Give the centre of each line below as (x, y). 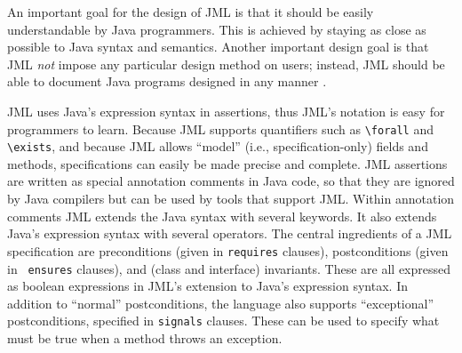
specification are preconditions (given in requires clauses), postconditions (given (228, 250)
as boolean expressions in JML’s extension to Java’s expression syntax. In (207, 286)
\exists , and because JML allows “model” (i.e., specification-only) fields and (218, 146)
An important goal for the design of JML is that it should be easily (191, 12)
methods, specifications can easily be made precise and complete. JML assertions (227, 163)
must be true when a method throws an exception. (145, 338)
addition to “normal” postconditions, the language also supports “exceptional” (221, 303)
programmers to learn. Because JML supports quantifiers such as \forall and (221, 128)
